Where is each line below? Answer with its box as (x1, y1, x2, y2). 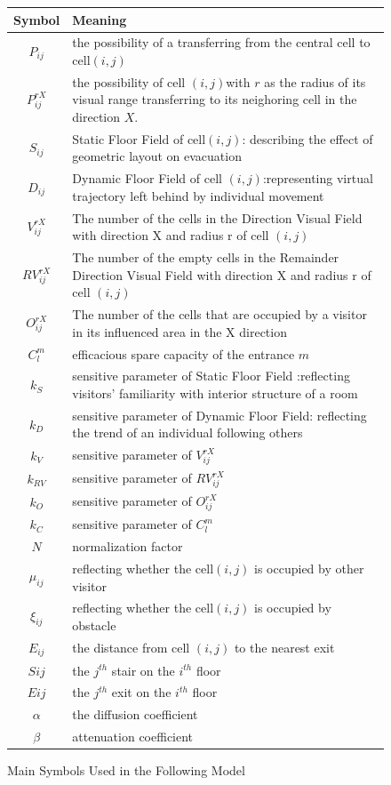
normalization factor (72, 537, 183, 556)
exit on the (111, 683, 172, 701)
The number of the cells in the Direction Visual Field (72, 208, 363, 227)
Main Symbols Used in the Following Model (7, 761, 245, 780)
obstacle (72, 615, 116, 634)
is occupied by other (254, 558, 364, 577)
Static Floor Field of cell (72, 129, 206, 148)
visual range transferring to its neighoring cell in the (72, 90, 357, 108)
